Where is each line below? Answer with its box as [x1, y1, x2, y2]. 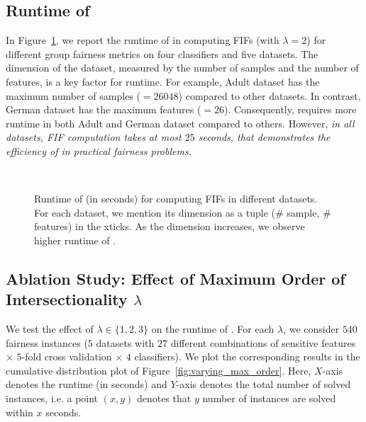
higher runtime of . [34, 232, 116, 247]
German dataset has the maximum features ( [6, 102, 201, 117]
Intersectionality [6, 288, 128, 310]
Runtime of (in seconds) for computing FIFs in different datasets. [34, 191, 318, 206]
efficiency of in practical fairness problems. [6, 143, 192, 158]
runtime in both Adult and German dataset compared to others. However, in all [6, 115, 355, 130]
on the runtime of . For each [151, 321, 274, 336]
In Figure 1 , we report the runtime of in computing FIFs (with [6, 33, 279, 47]
